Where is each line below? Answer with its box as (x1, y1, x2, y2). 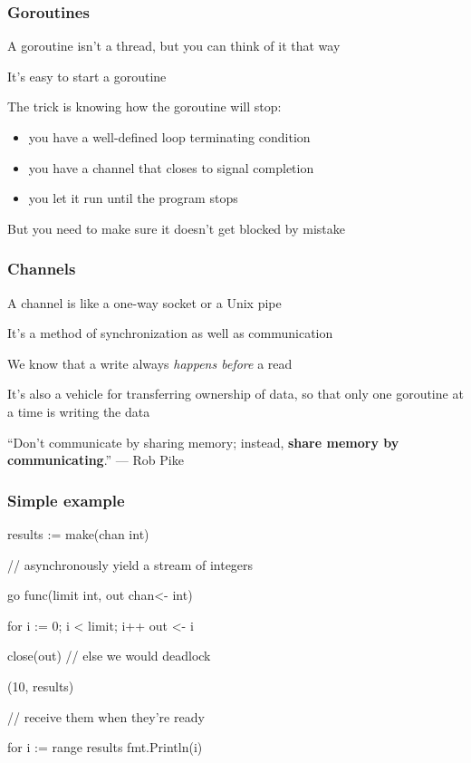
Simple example (7, 488, 125, 511)
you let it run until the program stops (28, 188, 238, 208)
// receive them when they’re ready (7, 707, 205, 726)
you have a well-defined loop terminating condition (28, 128, 311, 146)
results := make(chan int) (7, 524, 149, 543)
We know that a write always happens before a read (7, 353, 293, 372)
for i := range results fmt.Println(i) (7, 738, 203, 757)
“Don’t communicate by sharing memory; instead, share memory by (7, 432, 399, 451)
